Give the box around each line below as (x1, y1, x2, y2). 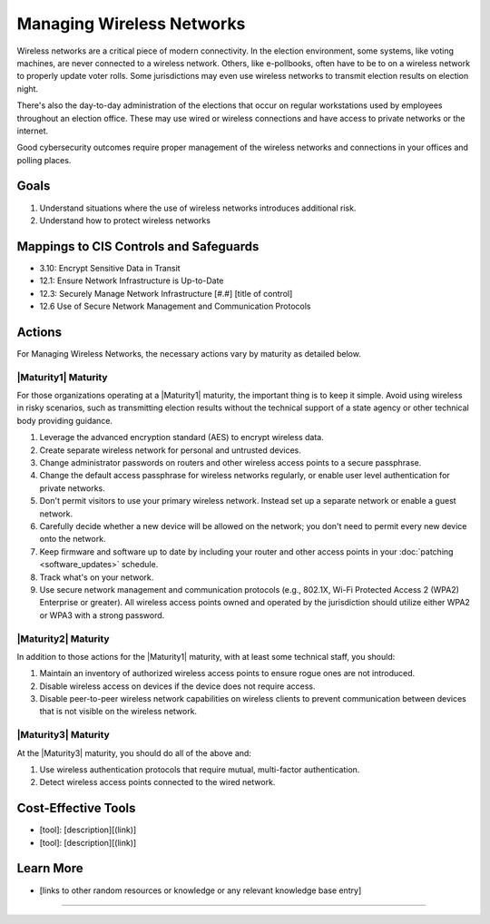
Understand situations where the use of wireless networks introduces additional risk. (39, 202, 357, 213)
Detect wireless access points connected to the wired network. (39, 777, 276, 788)
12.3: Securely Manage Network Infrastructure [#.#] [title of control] (39, 288, 293, 299)
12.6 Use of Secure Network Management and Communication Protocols (39, 300, 312, 312)
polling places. (16, 154, 72, 165)
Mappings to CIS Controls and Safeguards (16, 239, 260, 254)
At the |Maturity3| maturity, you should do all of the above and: (16, 747, 251, 758)
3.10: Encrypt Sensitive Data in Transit (39, 262, 181, 273)
